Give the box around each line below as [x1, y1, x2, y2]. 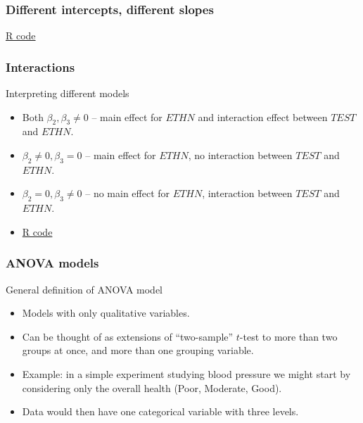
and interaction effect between [198, 109, 328, 124]
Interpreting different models [6, 86, 129, 101]
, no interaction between [188, 148, 293, 163]
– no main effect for [85, 186, 170, 201]
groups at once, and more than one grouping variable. [22, 343, 254, 358]
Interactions [6, 58, 75, 75]
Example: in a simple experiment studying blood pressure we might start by [22, 366, 351, 381]
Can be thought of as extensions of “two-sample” [22, 329, 234, 343]
